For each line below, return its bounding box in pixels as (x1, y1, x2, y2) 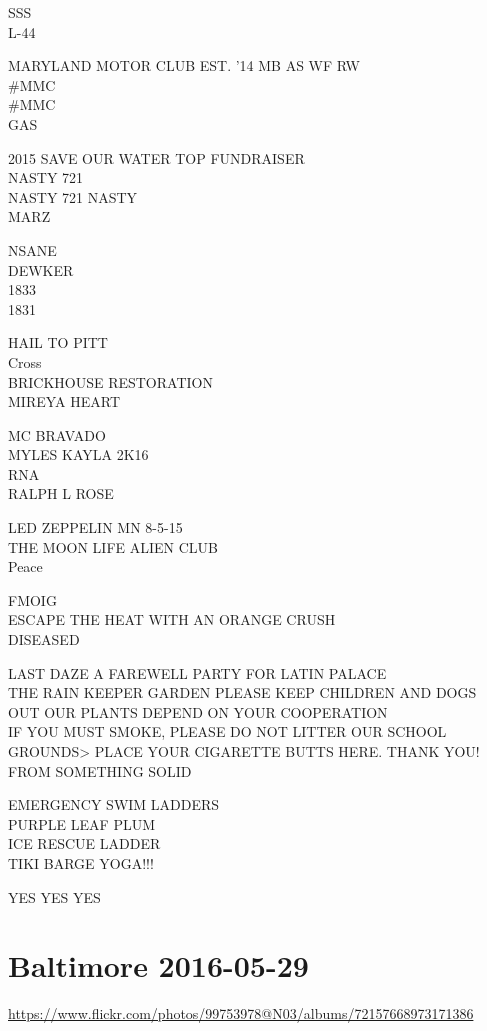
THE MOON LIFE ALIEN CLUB (8, 536, 218, 557)
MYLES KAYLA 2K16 (8, 444, 149, 465)
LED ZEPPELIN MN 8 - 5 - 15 (8, 517, 183, 538)
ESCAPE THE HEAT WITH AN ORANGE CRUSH (8, 609, 336, 630)
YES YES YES (8, 886, 101, 907)
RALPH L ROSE (8, 483, 114, 504)
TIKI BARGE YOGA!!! (8, 852, 154, 873)
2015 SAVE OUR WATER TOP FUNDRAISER (8, 147, 305, 168)
